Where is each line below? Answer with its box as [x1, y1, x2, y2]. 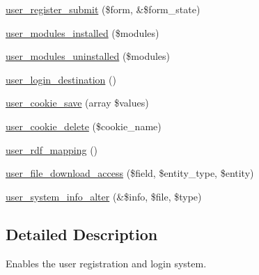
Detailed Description [6, 223, 158, 244]
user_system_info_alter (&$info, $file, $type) [6, 189, 202, 203]
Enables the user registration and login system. [6, 256, 207, 270]
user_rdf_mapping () [6, 142, 98, 157]
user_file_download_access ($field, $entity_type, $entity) [6, 166, 254, 180]
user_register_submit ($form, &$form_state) [6, 2, 201, 16]
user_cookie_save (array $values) [6, 95, 149, 110]
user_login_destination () [6, 72, 116, 86]
